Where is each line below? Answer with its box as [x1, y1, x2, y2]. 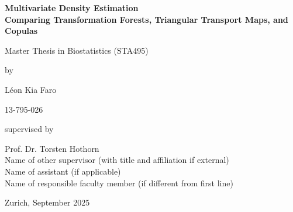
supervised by [5, 123, 54, 135]
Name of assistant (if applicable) [5, 165, 121, 177]
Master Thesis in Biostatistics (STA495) [5, 44, 149, 56]
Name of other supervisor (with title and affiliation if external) [5, 154, 229, 166]
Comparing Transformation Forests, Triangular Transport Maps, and [5, 13, 288, 25]
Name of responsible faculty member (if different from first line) [5, 176, 233, 189]
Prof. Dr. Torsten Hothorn [5, 142, 99, 154]
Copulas [5, 25, 38, 37]
